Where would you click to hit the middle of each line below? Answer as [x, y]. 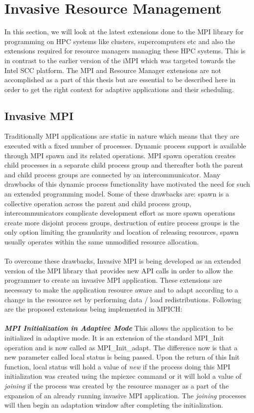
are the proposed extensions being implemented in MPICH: [93, 309]
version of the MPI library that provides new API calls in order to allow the [119, 270]
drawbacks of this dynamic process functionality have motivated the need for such [127, 184]
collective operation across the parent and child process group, [98, 203]
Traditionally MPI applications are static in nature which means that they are [122, 136]
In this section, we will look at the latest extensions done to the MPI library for [124, 32]
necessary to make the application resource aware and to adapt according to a [121, 289]
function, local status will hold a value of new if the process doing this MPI [117, 366]
